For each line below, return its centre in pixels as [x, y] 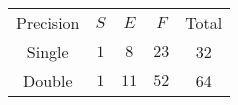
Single [47, 51]
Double [47, 80]
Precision [48, 22]
